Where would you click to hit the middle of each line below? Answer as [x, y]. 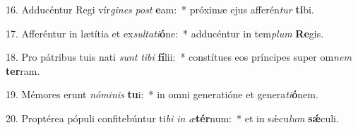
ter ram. [23, 70]
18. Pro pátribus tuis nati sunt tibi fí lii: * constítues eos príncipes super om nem [179, 57]
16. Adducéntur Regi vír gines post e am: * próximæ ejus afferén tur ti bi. [160, 9]
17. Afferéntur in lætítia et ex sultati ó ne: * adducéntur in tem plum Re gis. [165, 33]
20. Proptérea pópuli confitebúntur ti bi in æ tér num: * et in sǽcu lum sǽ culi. [172, 118]
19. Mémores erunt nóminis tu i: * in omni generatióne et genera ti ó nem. [162, 94]
